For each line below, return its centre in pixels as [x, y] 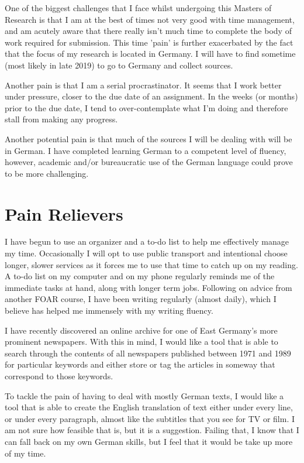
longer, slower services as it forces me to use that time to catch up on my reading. [151, 264]
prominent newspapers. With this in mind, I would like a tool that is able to [141, 342]
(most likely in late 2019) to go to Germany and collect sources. [119, 65]
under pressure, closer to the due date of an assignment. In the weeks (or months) [151, 96]
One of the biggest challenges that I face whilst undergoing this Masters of [138, 8]
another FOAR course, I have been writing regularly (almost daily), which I [141, 299]
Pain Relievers [64, 213]
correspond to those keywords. [59, 375]
